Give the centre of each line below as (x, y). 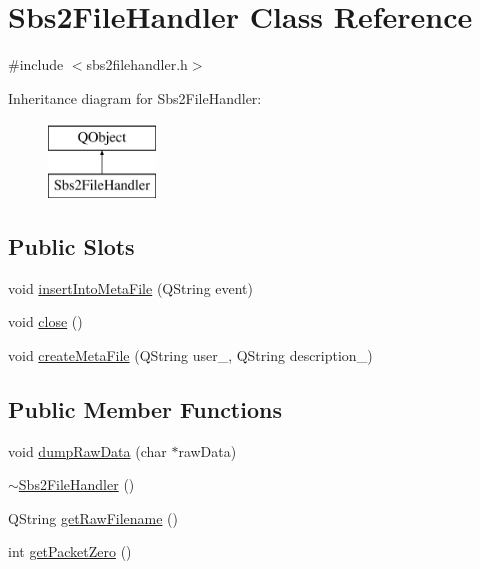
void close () (45, 321)
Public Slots (71, 245)
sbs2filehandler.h (137, 64)
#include (36, 64)
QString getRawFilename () (93, 517)
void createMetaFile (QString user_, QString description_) (190, 354)
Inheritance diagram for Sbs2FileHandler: (135, 97)
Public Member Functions (145, 408)
